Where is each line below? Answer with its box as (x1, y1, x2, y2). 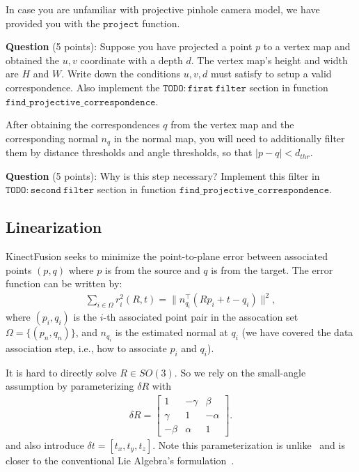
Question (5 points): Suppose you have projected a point (6, 39, 253, 54)
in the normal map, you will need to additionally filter (113, 130, 345, 145)
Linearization (6, 216, 102, 238)
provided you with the (6, 15, 100, 30)
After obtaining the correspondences (6, 117, 160, 132)
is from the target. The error (211, 262, 333, 277)
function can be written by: (6, 276, 122, 291)
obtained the (6, 52, 60, 67)
